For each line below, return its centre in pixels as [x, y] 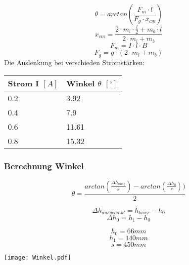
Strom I [24, 83]
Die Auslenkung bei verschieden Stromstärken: [74, 62]
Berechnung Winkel [44, 166]
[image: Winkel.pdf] [38, 258]
